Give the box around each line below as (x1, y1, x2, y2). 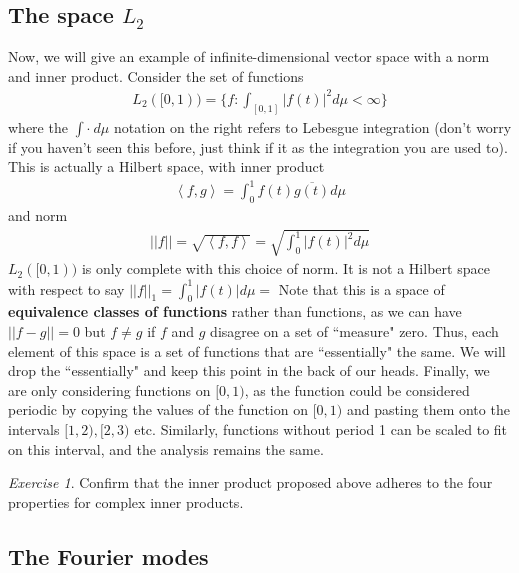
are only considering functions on (8, 379, 211, 400)
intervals (8, 418, 60, 439)
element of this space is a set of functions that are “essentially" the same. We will (8, 340, 506, 361)
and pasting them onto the (346, 399, 510, 420)
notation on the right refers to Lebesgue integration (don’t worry (113, 116, 512, 137)
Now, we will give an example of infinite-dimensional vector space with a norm (8, 46, 490, 67)
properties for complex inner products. (8, 491, 244, 512)
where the (8, 116, 68, 137)
